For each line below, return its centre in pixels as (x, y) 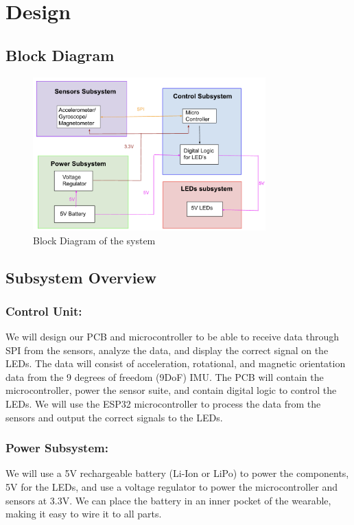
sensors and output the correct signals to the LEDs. (114, 417)
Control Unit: (44, 311)
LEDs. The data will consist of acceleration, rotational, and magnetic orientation (176, 363)
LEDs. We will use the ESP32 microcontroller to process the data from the (163, 404)
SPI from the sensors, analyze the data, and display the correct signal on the (167, 350)
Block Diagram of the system (94, 240)
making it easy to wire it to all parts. (84, 514)
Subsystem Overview (81, 277)
